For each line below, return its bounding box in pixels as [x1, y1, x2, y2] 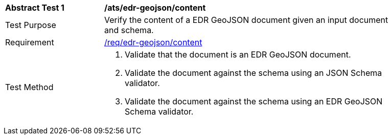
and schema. [104, 25, 154, 35]
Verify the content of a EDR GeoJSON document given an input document [104, 15, 388, 25]
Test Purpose [5, 20, 56, 30]
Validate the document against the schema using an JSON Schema [125, 68, 382, 78]
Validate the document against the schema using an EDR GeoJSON [125, 96, 383, 106]
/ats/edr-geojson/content [104, 3, 206, 13]
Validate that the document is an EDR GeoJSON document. [125, 49, 351, 60]
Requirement [5, 37, 54, 47]
